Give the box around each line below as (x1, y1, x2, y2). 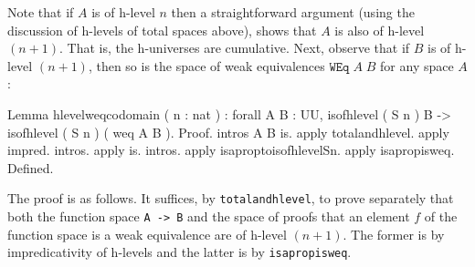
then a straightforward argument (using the (171, 3, 415, 21)
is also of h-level (334, 20, 425, 39)
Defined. (7, 158, 54, 177)
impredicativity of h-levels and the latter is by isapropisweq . (7, 242, 352, 262)
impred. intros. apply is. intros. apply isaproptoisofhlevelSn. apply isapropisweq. (7, 140, 455, 159)
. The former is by (343, 224, 445, 243)
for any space (380, 56, 454, 75)
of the (424, 207, 458, 225)
